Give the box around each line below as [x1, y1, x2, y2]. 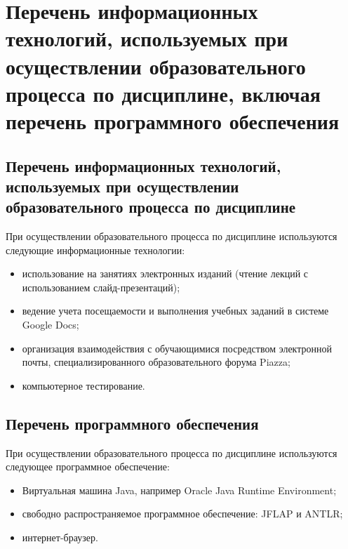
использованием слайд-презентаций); [22, 279, 180, 294]
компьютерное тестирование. [22, 378, 145, 392]
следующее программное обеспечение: [6, 459, 170, 474]
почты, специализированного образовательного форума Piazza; [22, 355, 290, 369]
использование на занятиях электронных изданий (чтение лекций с [22, 266, 309, 281]
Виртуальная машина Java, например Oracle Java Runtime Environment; [22, 482, 337, 497]
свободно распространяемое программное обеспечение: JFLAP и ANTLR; [22, 506, 343, 521]
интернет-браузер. [22, 530, 98, 545]
